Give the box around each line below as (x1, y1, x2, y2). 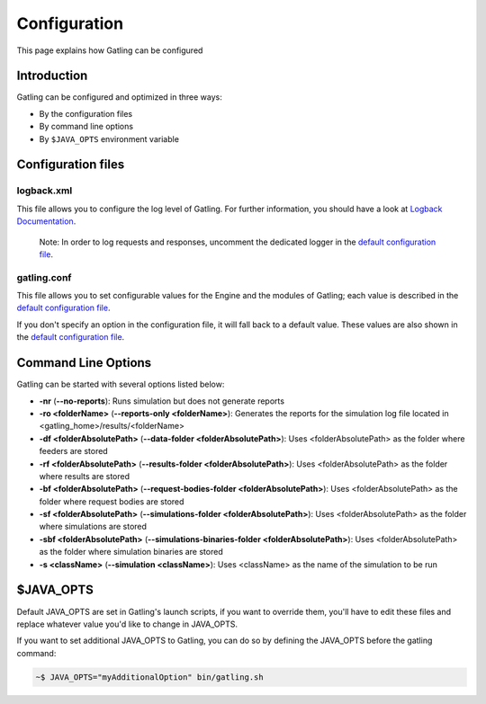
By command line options (39, 121, 134, 132)
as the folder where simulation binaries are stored (39, 547, 224, 557)
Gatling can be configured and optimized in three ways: (16, 92, 222, 102)
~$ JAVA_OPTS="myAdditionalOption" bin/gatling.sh (35, 672, 265, 682)
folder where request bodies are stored (39, 495, 184, 507)
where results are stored (39, 470, 130, 481)
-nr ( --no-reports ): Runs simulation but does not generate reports (39, 396, 285, 406)
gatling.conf (16, 271, 72, 283)
